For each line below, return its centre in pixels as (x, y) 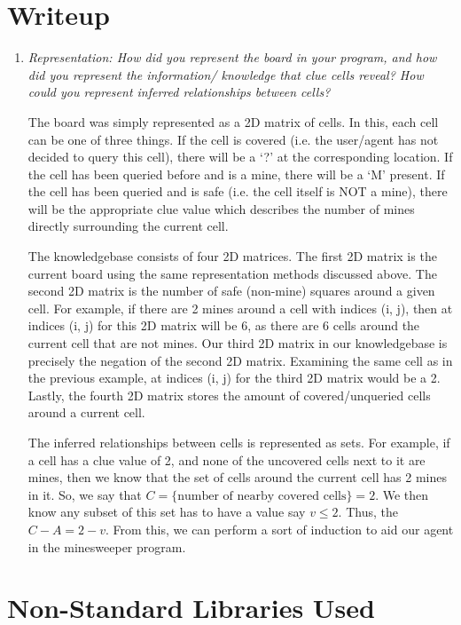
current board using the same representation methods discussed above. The (232, 273)
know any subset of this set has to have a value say (167, 512)
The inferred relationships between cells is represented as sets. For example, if (239, 442)
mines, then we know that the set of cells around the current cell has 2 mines (237, 477)
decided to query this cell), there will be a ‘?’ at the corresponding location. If (240, 157)
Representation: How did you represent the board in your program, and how (232, 57)
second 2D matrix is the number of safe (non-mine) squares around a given (231, 291)
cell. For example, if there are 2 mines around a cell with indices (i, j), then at (240, 308)
